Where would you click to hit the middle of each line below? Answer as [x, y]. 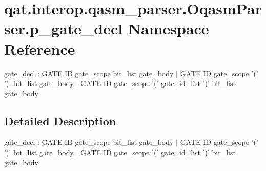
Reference [40, 48]
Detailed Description [60, 121]
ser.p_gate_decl [64, 28]
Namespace [168, 28]
